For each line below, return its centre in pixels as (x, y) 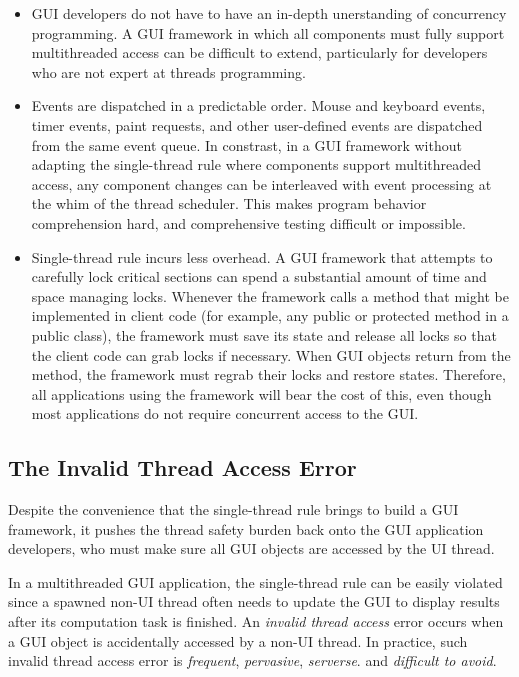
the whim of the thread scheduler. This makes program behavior (229, 203)
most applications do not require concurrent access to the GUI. (225, 413)
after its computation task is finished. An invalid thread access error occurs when (256, 621)
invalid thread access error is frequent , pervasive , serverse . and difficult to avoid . (252, 660)
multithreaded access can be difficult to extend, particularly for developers (259, 52)
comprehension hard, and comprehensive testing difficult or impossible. (248, 222)
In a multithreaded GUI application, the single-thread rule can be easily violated (255, 581)
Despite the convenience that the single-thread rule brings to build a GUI (233, 509)
